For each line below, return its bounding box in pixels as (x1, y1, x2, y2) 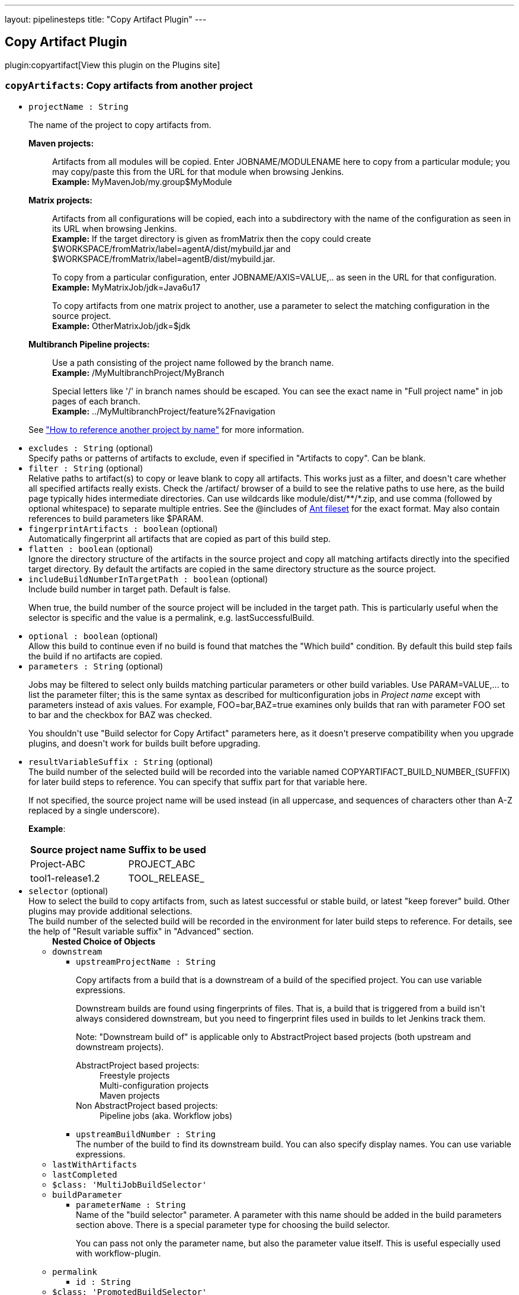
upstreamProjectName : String (76, 956, 216, 967)
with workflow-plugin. (76, 1248, 161, 1258)
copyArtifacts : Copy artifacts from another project (5, 79, 253, 92)
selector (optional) (28, 885, 108, 896)
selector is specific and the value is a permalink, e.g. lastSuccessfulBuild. (28, 612, 315, 623)
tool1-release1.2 (30, 872, 100, 884)
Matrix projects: (28, 194, 92, 205)
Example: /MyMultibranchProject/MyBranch (52, 367, 225, 378)
